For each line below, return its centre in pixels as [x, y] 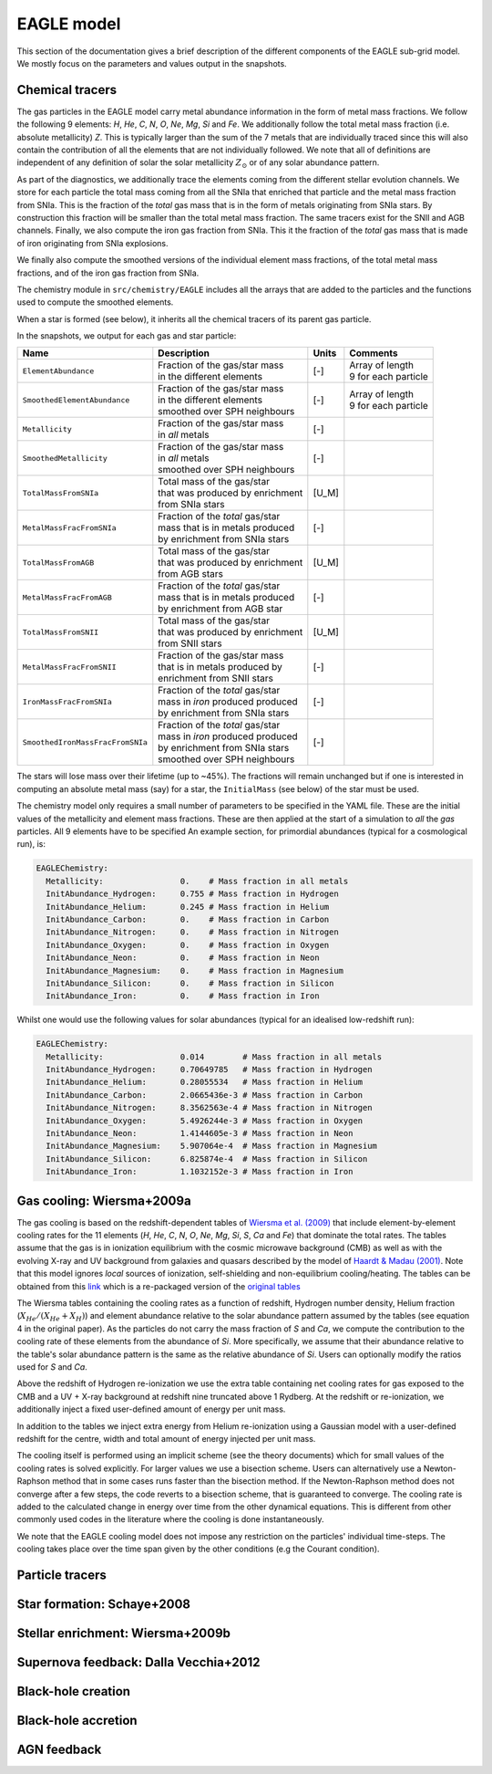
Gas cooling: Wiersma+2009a [104, 1200]
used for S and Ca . [52, 1367]
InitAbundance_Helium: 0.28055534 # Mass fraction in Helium [205, 1082]
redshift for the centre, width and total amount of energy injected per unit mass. [166, 1438]
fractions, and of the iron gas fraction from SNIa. [108, 273]
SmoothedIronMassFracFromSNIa [85, 742]
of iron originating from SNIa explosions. [92, 243]
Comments [374, 353]
